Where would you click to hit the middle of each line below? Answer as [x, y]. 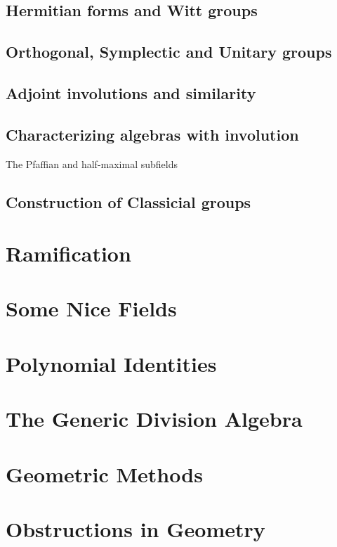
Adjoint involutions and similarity [131, 92]
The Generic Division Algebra [154, 419]
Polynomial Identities [111, 363]
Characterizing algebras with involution [152, 134]
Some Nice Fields [91, 308]
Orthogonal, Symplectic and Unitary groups [169, 52]
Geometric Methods [104, 474]
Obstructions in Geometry [136, 528]
